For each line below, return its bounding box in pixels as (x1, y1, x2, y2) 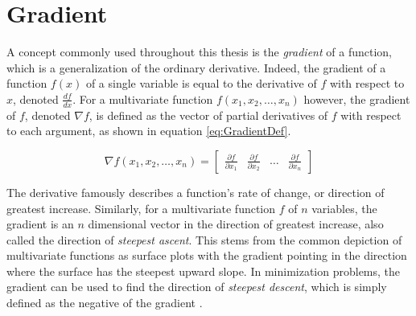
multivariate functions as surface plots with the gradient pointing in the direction (6, 247, 407, 264)
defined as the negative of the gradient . (6, 294, 203, 311)
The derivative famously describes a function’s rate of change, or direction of (6, 183, 385, 200)
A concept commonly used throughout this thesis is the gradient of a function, (6, 43, 392, 60)
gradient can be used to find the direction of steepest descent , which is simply (6, 278, 387, 295)
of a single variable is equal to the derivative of (85, 75, 317, 92)
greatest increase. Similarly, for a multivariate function (6, 199, 276, 216)
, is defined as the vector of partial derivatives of (89, 106, 328, 123)
